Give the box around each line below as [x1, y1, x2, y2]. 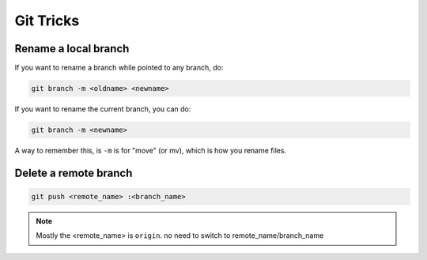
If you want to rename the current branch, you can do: [14, 104, 191, 114]
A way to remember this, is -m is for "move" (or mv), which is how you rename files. [14, 146, 287, 155]
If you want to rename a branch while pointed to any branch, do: [14, 63, 224, 73]
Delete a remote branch [14, 166, 133, 179]
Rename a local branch [14, 42, 130, 55]
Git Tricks [14, 12, 80, 29]
